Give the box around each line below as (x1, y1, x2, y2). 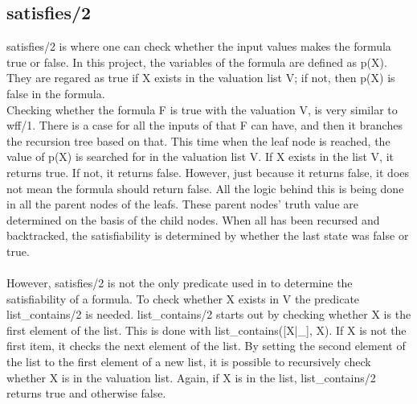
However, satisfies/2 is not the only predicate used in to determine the (6, 274, 353, 291)
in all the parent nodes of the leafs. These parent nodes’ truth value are (6, 196, 358, 212)
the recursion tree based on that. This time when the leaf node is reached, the (6, 132, 390, 149)
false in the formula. (6, 85, 105, 101)
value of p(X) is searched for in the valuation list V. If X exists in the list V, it (6, 148, 394, 165)
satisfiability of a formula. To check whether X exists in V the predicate (6, 290, 360, 307)
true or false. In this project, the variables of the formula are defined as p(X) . (6, 53, 387, 70)
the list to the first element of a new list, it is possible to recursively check (6, 353, 371, 370)
